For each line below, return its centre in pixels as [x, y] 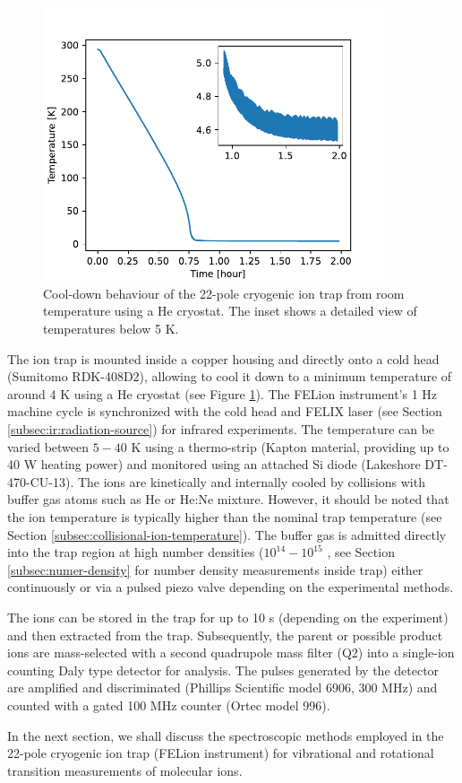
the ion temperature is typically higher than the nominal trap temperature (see [225, 516]
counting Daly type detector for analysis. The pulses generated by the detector [223, 670]
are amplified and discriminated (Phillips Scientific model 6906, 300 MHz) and [222, 687]
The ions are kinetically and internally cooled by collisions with [251, 481]
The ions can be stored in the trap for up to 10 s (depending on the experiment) [228, 617]
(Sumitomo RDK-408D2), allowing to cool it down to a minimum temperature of [230, 376]
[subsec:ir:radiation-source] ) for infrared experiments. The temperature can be [221, 429]
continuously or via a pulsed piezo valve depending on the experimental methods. [231, 587]
